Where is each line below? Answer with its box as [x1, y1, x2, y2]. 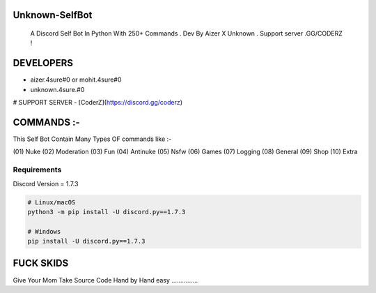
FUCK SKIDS [13, 257, 69, 269]
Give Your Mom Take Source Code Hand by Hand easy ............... [13, 276, 198, 284]
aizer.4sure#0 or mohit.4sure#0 [30, 75, 122, 84]
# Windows [27, 227, 61, 235]
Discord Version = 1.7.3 [13, 179, 79, 188]
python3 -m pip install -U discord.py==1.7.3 [27, 208, 186, 216]
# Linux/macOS [27, 198, 76, 206]
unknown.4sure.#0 [30, 85, 85, 93]
